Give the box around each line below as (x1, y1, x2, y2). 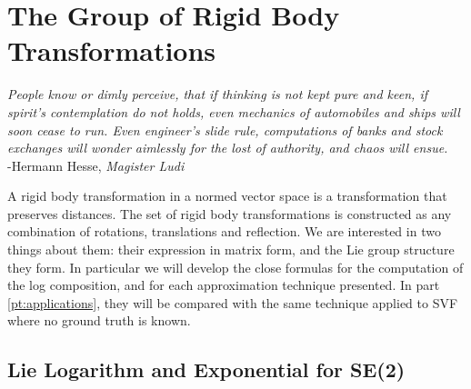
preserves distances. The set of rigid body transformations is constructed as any (7, 204, 452, 223)
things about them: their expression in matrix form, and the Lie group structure (7, 240, 455, 259)
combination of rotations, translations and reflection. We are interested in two (7, 222, 441, 241)
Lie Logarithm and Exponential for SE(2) (7, 355, 406, 384)
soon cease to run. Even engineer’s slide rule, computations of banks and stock (7, 120, 443, 139)
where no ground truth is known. (7, 311, 191, 330)
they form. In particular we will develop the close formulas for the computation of (7, 257, 464, 276)
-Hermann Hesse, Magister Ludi (7, 155, 185, 175)
